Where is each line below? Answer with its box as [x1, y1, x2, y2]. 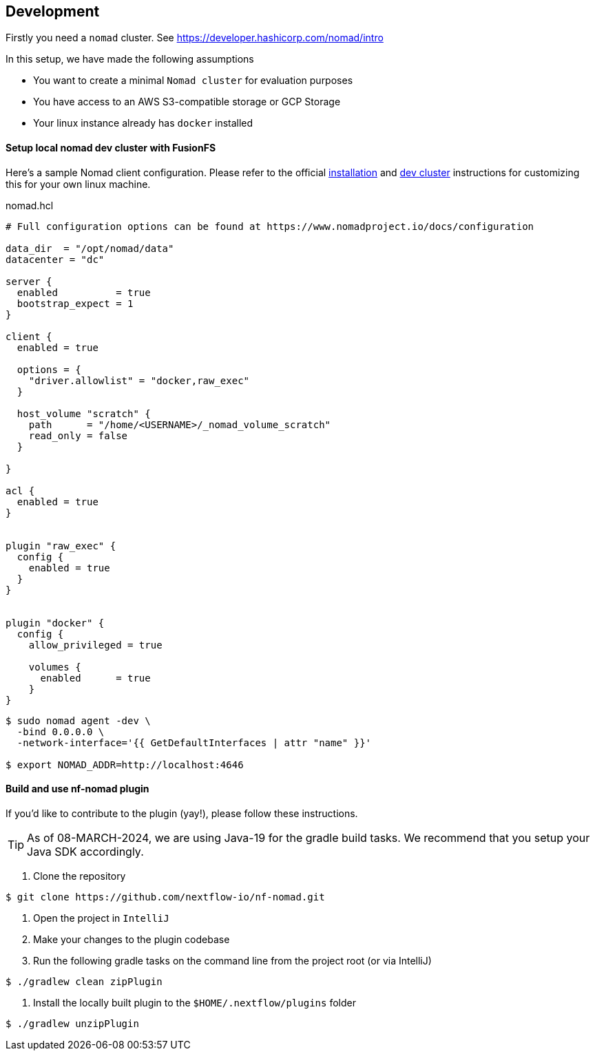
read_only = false [28, 430, 128, 441]
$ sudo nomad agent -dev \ [6, 715, 151, 726]
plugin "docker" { [6, 617, 105, 629]
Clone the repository [33, 869, 126, 882]
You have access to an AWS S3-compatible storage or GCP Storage [33, 96, 341, 108]
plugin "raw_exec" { [6, 540, 116, 551]
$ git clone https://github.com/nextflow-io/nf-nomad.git [6, 891, 325, 902]
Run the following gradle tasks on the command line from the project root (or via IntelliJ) [33, 954, 432, 967]
